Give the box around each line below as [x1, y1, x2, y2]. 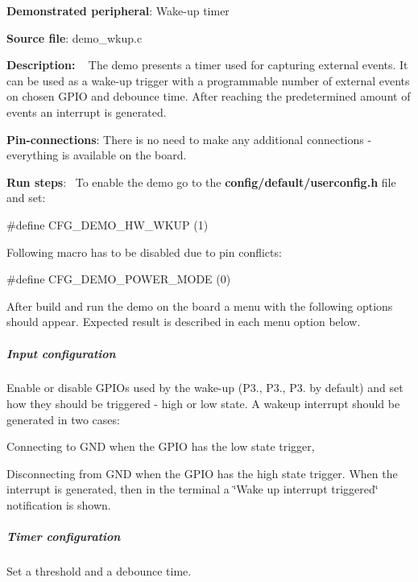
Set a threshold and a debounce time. [6, 563, 192, 580]
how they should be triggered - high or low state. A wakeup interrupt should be [6, 395, 400, 412]
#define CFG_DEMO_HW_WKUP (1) [6, 216, 209, 233]
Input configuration [6, 345, 116, 361]
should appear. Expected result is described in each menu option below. [6, 313, 361, 330]
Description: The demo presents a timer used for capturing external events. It [6, 56, 408, 73]
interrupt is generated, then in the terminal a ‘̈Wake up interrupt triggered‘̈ [6, 481, 379, 497]
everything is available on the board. [6, 147, 187, 163]
